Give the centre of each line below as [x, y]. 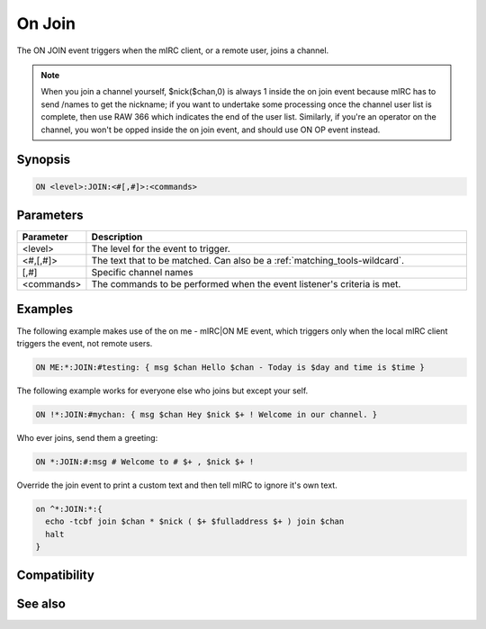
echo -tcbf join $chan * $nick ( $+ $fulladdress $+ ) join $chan [195, 521]
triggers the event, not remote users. [85, 343]
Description [117, 237]
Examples [45, 309]
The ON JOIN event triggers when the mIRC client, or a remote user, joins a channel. [173, 50]
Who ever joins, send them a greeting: [87, 437]
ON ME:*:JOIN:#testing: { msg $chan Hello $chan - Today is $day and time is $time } [230, 367]
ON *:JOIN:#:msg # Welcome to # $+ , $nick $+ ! [145, 462]
